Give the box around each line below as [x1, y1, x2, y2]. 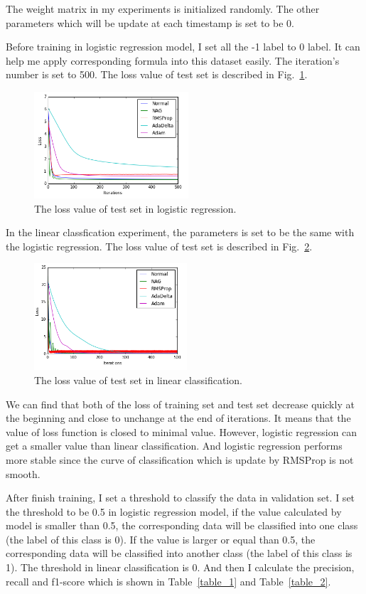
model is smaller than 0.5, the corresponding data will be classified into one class [6, 518, 358, 533]
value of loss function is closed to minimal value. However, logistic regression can [6, 424, 357, 439]
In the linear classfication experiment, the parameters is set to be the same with [6, 225, 355, 240]
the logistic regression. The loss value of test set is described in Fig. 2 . [6, 238, 313, 253]
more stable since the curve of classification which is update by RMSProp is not [6, 452, 354, 467]
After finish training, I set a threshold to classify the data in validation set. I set [6, 490, 355, 505]
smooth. [6, 466, 41, 481]
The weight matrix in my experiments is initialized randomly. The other [6, 1, 320, 16]
